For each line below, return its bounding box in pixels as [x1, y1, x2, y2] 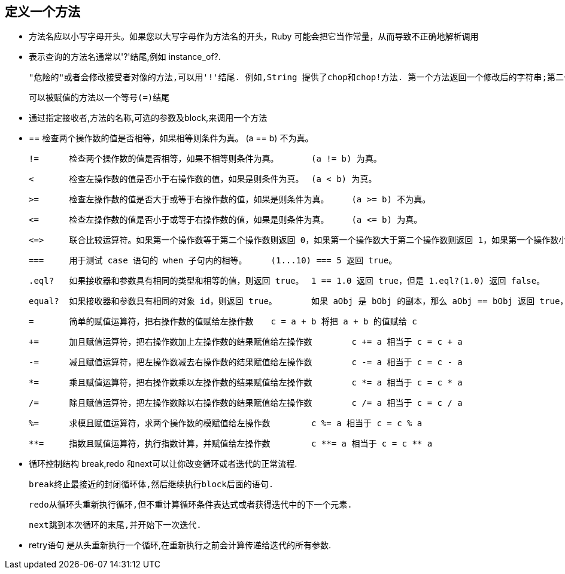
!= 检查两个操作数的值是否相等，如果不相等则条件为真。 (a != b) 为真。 [29, 154, 382, 164]
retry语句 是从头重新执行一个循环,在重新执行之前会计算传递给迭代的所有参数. [29, 540, 332, 551]
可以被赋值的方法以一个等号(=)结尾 [29, 93, 170, 103]
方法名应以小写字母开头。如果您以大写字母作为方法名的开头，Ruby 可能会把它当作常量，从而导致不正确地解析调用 [29, 31, 479, 42]
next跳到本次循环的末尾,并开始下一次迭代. [29, 520, 202, 530]
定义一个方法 [5, 4, 80, 19]
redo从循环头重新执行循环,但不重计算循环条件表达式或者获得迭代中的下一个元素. [29, 500, 353, 510]
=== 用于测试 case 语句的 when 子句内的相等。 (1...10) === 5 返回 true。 [29, 256, 397, 266]
